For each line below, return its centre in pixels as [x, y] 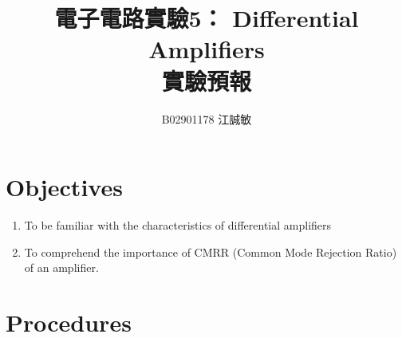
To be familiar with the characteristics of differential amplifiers [178, 225]
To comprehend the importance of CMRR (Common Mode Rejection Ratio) [211, 252]
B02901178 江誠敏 [207, 118]
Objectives [64, 187]
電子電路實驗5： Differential [207, 18]
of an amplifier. [61, 267]
